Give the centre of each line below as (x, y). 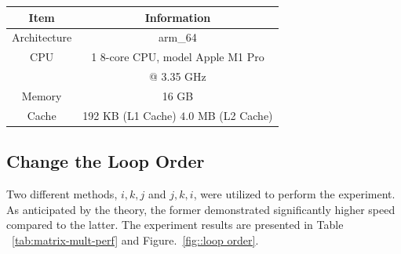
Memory (42, 95)
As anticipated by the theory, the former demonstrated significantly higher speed (201, 209)
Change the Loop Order (106, 161)
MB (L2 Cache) (235, 115)
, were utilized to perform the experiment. (294, 194)
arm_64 (178, 37)
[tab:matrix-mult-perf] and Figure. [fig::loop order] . (135, 239)
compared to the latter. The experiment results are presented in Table (175, 225)
